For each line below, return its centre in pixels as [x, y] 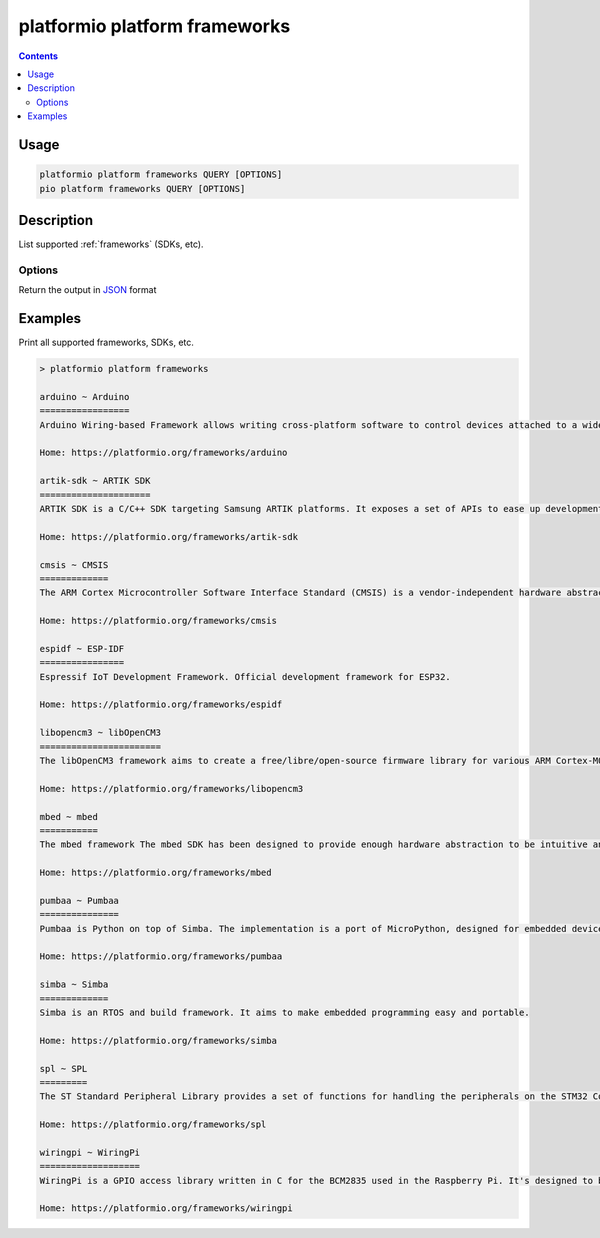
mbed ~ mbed [69, 816]
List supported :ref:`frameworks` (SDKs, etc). [111, 244]
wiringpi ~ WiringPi [89, 1152]
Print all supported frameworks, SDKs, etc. [106, 342]
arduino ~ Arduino [84, 396]
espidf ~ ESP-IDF [82, 648]
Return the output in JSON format [87, 290]
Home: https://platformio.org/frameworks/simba [158, 1040]
